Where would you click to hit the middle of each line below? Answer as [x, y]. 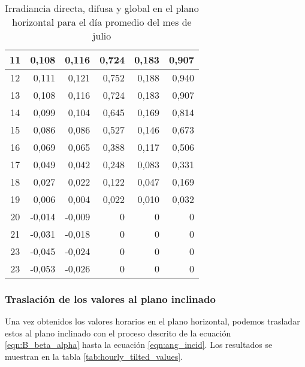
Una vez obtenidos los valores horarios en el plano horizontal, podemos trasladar [152, 321]
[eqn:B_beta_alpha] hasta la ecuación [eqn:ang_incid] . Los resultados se [139, 345]
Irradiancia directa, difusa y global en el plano [102, 8]
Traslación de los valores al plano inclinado [110, 298]
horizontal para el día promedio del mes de [102, 22]
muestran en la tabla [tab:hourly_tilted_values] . [94, 356]
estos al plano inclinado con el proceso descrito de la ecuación [118, 333]
